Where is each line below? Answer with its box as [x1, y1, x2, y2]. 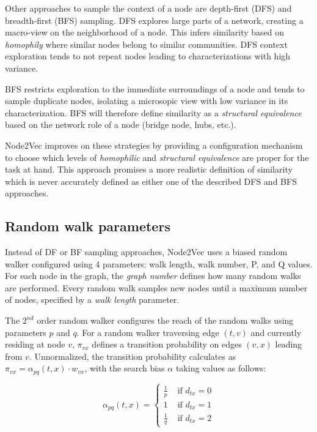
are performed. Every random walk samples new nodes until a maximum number [5, 281, 308, 294]
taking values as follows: [175, 362, 266, 374]
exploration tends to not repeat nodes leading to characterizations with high [5, 50, 291, 62]
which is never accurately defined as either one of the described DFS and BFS [5, 174, 297, 187]
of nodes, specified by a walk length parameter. [5, 293, 180, 306]
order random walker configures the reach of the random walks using [37, 314, 294, 327]
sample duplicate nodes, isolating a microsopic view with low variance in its [5, 94, 288, 107]
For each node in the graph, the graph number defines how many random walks [5, 269, 301, 282]
